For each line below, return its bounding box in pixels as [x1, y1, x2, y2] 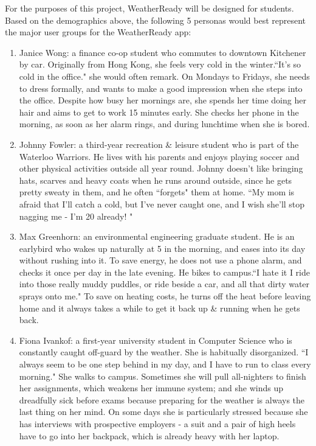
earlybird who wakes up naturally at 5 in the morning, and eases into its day [19, 242, 306, 254]
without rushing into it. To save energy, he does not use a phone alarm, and [19, 254, 302, 267]
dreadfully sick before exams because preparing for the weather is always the [19, 393, 305, 406]
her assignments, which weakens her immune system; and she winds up [19, 382, 284, 394]
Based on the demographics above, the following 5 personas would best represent [5, 13, 306, 26]
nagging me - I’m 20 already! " [19, 209, 133, 222]
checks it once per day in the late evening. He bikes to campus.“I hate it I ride [19, 265, 310, 278]
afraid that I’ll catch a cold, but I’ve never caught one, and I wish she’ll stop [19, 197, 305, 210]
